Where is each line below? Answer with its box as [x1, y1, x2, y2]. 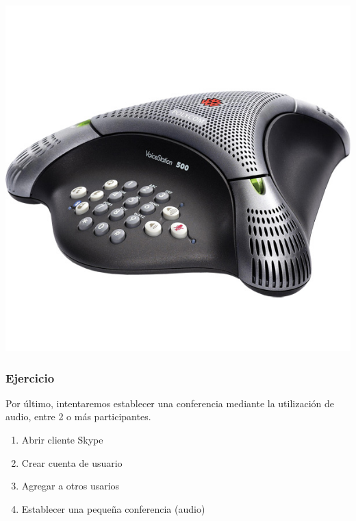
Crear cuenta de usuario [21, 455, 123, 470]
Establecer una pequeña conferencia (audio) [21, 501, 205, 516]
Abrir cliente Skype [21, 433, 103, 446]
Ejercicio [5, 369, 55, 386]
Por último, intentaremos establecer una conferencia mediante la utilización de [5, 396, 334, 410]
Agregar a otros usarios [21, 478, 120, 493]
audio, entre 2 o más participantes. [5, 409, 151, 424]
